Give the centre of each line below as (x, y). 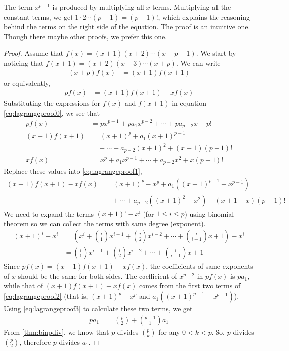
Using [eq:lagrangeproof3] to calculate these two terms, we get (98, 309)
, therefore (35, 341)
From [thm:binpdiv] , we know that (57, 331)
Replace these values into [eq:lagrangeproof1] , (73, 171)
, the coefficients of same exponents (200, 266)
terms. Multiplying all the (192, 7)
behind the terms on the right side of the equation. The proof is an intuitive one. (127, 27)
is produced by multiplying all (98, 7)
